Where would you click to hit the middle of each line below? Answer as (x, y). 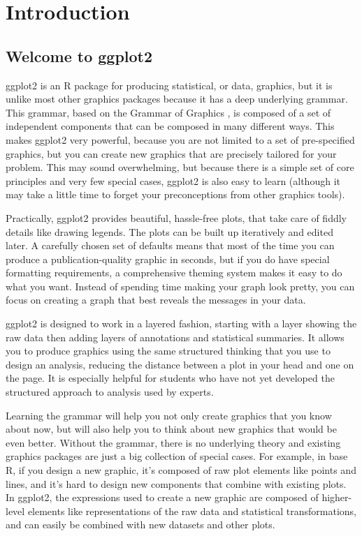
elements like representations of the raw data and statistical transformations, (192, 511)
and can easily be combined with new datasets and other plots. (140, 524)
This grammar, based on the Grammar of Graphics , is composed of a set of (168, 112)
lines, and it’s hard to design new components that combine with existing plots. (176, 483)
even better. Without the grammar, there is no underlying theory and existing (173, 442)
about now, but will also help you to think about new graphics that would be (171, 429)
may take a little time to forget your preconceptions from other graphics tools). (175, 194)
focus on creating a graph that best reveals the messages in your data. (156, 300)
